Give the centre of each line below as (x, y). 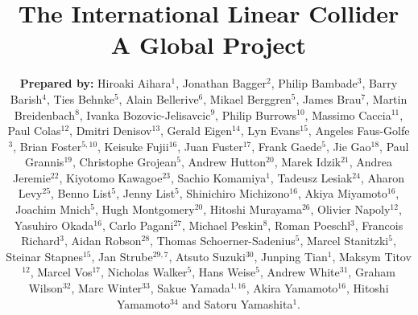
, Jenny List (146, 193)
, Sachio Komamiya (218, 177)
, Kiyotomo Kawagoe (111, 177)
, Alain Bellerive (159, 98)
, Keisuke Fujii (133, 146)
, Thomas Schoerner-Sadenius (223, 241)
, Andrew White (300, 272)
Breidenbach (45, 115)
